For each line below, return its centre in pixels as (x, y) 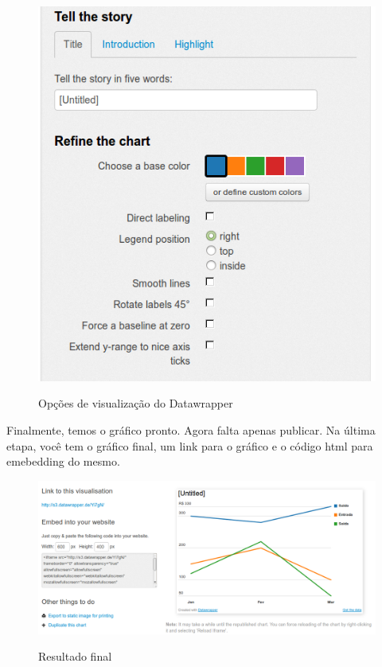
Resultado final (75, 656)
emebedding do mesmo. (63, 461)
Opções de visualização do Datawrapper (136, 403)
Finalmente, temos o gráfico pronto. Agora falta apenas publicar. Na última (191, 430)
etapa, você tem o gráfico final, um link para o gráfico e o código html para (190, 445)
